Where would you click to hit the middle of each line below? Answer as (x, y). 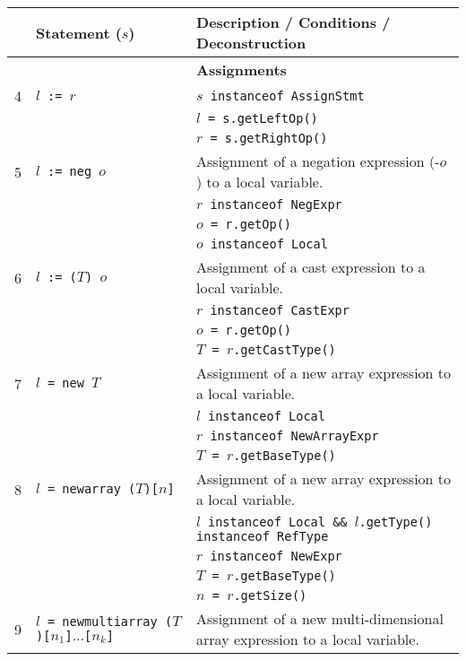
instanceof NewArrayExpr (294, 436)
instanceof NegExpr (276, 204)
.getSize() (270, 596)
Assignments (242, 70)
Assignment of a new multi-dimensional (320, 618)
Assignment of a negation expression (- (318, 161)
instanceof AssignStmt (287, 96)
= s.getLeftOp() (263, 118)
